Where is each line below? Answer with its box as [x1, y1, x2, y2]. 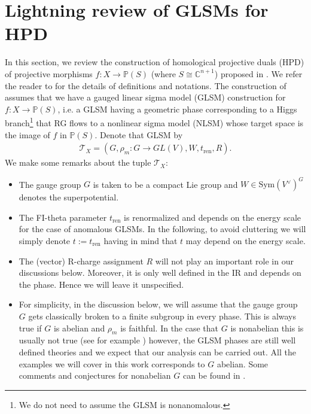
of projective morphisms [5, 67, 93, 80]
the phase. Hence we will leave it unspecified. [19, 278, 184, 290]
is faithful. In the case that [120, 321, 219, 334]
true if [19, 321, 42, 334]
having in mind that [103, 235, 178, 247]
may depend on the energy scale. [185, 235, 306, 247]
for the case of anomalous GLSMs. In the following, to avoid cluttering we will [19, 223, 306, 235]
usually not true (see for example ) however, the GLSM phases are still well [19, 334, 296, 346]
